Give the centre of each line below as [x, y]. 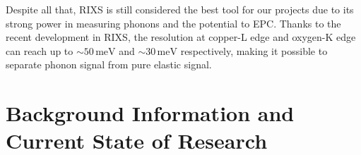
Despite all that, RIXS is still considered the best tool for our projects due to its [180, 9]
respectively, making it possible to [254, 50]
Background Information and [150, 113]
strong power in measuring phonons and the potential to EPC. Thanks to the [173, 23]
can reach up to [40, 50]
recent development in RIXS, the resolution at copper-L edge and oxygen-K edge [181, 37]
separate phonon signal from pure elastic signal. [109, 64]
